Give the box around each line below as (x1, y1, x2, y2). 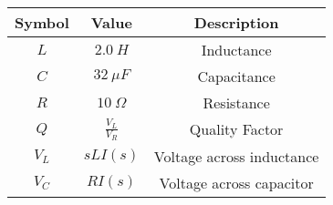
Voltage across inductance (153, 145, 319, 167)
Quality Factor (189, 118, 284, 140)
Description (193, 12, 279, 33)
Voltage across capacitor (159, 171, 314, 193)
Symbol (15, 12, 69, 33)
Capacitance (197, 66, 276, 87)
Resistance (203, 92, 270, 113)
